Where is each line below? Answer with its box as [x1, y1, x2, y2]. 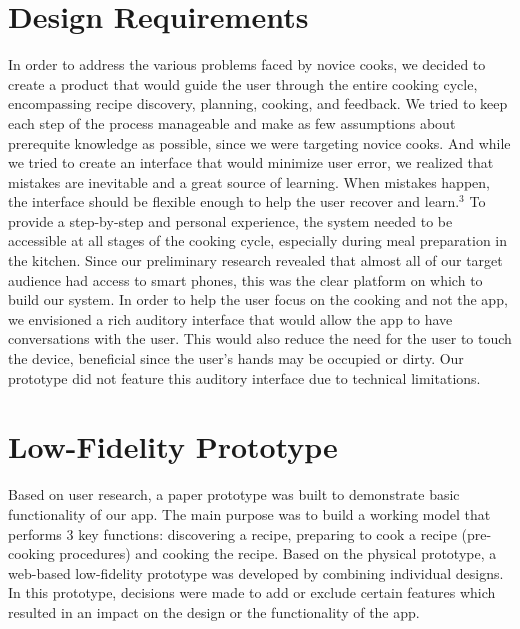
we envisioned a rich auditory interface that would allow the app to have [8, 308, 453, 329]
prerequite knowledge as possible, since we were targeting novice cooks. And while [8, 132, 511, 153]
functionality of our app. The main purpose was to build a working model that [8, 503, 491, 524]
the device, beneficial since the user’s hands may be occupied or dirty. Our [8, 348, 464, 369]
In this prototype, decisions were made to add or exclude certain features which [8, 582, 496, 603]
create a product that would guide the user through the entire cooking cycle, [8, 73, 478, 94]
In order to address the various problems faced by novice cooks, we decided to [8, 54, 486, 75]
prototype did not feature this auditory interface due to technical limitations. [8, 367, 481, 388]
